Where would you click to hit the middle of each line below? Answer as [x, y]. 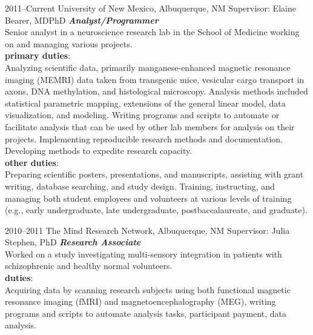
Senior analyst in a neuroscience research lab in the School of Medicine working [152, 32]
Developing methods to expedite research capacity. [99, 151]
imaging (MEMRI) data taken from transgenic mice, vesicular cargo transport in [155, 79]
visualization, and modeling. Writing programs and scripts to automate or [142, 115]
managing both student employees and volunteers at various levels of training [148, 198]
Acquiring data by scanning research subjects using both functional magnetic [148, 289]
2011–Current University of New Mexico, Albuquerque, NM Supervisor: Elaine [150, 8]
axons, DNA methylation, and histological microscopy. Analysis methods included [156, 91]
